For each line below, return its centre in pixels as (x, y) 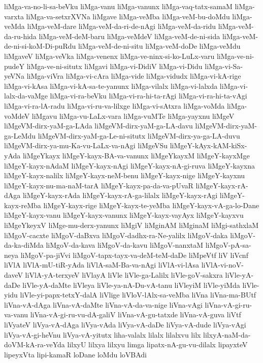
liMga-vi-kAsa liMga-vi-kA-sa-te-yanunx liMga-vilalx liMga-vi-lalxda (111, 86)
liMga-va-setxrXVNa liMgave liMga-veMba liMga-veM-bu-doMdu (128, 16)
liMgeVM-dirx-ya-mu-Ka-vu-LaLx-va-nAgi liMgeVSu (86, 145)
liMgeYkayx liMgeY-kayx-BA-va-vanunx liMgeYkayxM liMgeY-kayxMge (136, 155)
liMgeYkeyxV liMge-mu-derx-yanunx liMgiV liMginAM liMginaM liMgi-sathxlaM (131, 225)
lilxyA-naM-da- (227, 334)
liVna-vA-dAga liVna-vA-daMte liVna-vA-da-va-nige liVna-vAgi (103, 304)
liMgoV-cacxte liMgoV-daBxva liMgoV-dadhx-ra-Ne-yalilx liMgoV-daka (116, 235)
